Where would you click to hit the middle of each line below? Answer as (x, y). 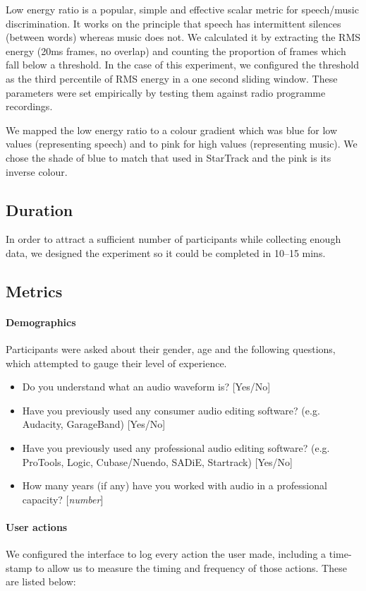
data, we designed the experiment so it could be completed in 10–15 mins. (166, 252)
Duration (39, 209)
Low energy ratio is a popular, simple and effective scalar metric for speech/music (182, 9)
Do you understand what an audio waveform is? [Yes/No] (146, 387)
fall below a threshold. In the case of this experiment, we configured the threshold (182, 65)
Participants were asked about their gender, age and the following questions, (171, 349)
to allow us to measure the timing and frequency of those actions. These (191, 567)
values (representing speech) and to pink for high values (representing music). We (182, 144)
